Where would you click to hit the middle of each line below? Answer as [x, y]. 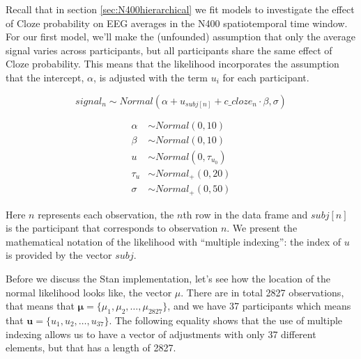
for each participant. [266, 77]
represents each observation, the [106, 214]
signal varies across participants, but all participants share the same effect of [169, 50]
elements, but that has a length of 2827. [91, 348]
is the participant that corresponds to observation [112, 228]
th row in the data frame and [245, 214]
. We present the [262, 228]
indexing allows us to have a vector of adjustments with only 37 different [161, 334]
